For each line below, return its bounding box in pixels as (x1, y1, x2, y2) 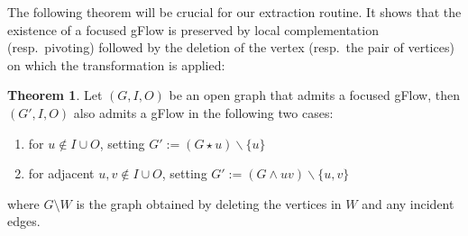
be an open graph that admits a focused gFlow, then (169, 86, 460, 104)
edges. (7, 212, 41, 231)
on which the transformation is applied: (7, 55, 225, 74)
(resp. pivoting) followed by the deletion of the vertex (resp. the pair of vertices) (7, 38, 454, 57)
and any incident (362, 194, 454, 213)
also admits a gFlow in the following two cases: (73, 103, 334, 122)
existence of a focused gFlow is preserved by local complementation (7, 20, 379, 39)
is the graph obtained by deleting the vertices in (76, 194, 342, 213)
